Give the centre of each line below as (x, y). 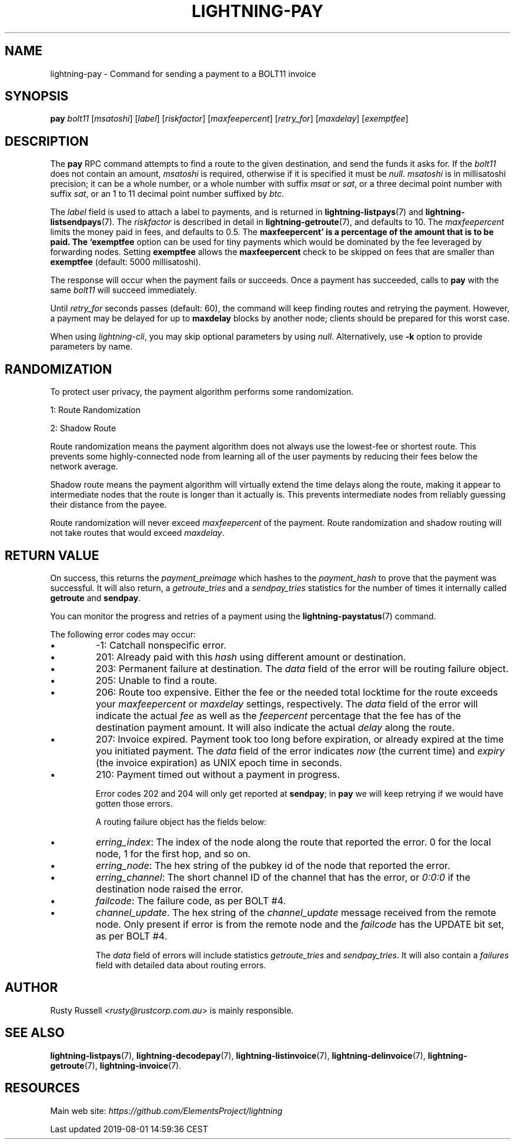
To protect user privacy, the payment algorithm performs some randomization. (202, 392)
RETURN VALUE (52, 555)
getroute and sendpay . (96, 598)
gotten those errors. (134, 803)
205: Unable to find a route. (157, 680)
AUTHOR (31, 988)
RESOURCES (42, 1088)
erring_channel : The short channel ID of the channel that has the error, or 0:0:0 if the (283, 877)
